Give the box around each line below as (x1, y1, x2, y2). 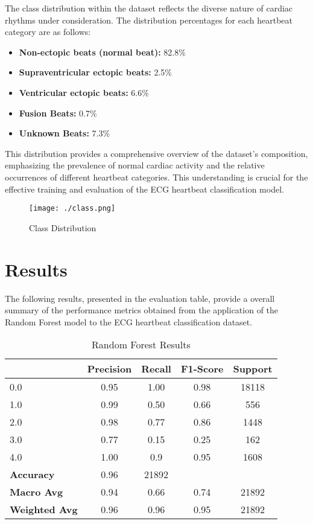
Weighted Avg (10, 502, 78, 517)
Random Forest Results (92, 337, 191, 352)
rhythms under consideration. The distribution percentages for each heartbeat (5, 13, 293, 26)
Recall (141, 362, 171, 376)
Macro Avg (10, 485, 63, 499)
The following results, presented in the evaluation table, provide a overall (5, 292, 275, 304)
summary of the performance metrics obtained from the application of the (5, 304, 279, 316)
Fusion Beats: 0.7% (19, 106, 97, 119)
